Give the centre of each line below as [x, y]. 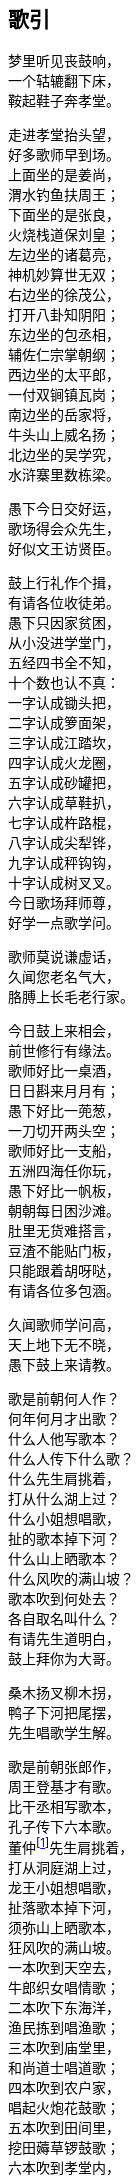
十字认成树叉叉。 [64, 883]
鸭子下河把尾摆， [64, 1713]
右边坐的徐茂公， [64, 295]
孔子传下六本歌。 [64, 1827]
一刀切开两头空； [64, 1131]
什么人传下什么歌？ [71, 1459]
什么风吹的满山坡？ [71, 1579]
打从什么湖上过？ [64, 1499]
